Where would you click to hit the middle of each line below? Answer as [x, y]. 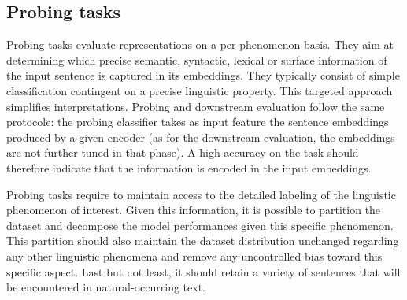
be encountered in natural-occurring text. [106, 287]
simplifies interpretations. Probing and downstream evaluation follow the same [196, 106]
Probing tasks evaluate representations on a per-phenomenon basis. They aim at [200, 44]
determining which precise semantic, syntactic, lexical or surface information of [197, 59]
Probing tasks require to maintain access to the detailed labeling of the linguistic [201, 194]
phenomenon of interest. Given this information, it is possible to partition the [194, 210]
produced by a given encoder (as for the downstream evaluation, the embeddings [201, 137]
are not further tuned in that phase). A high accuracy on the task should [183, 152]
